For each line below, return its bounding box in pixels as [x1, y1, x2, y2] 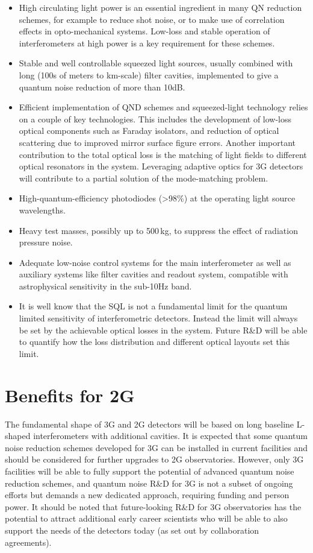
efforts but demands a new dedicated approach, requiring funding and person [5, 488, 290, 501]
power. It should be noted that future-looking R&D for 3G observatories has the [5, 500, 302, 513]
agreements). [5, 536, 52, 548]
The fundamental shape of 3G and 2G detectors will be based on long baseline [5, 417, 294, 430]
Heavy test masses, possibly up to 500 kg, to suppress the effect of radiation [19, 224, 298, 236]
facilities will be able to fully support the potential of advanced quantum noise [5, 464, 294, 477]
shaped [5, 429, 31, 442]
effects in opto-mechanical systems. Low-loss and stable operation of [19, 25, 270, 37]
